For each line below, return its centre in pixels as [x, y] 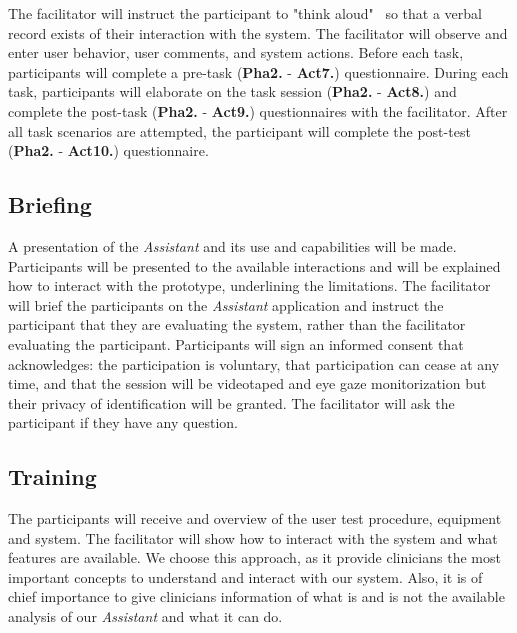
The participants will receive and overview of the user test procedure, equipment [255, 518]
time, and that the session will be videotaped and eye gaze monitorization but [247, 383]
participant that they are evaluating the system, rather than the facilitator [237, 324]
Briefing [50, 204]
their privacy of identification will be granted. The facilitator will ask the [231, 402]
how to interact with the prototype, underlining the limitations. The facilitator [249, 285]
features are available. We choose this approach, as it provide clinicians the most [254, 557]
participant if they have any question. [123, 422]
